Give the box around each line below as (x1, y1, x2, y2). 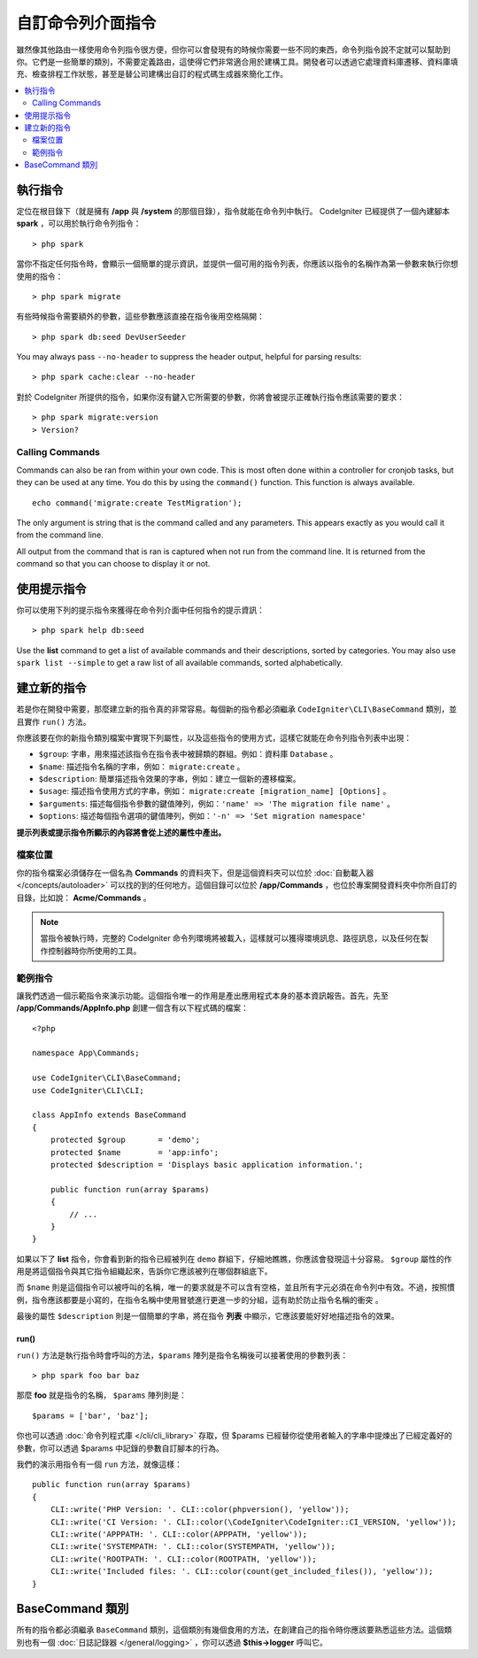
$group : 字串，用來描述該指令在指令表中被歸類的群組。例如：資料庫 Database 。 (38, 749, 338, 760)
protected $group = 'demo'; (50, 1135, 201, 1145)
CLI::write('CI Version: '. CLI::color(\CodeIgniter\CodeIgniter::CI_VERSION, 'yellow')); (50, 1516, 458, 1527)
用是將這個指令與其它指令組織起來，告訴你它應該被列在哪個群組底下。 (16, 1266, 273, 1276)
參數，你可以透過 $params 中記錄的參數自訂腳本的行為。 (16, 1443, 225, 1454)
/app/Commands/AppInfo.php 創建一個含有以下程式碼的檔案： (16, 1003, 250, 1014)
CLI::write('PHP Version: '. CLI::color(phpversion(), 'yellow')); (50, 1505, 350, 1515)
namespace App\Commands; (32, 1048, 140, 1058)
